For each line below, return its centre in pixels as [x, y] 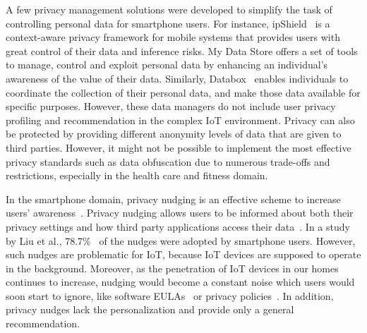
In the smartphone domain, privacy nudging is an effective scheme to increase [173, 199]
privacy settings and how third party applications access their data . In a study [178, 226]
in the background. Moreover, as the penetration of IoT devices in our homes [172, 268]
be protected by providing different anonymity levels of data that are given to [174, 134]
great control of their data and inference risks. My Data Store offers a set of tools [182, 50]
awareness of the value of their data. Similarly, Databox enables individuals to [177, 78]
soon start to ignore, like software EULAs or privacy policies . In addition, [170, 295]
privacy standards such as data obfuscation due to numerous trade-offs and [168, 161]
